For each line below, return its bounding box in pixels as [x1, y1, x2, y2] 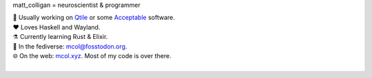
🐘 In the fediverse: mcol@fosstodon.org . [12, 42, 127, 51]
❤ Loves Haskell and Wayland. [12, 23, 101, 31]
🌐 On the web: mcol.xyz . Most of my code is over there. [12, 51, 172, 60]
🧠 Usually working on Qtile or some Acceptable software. [12, 14, 176, 22]
